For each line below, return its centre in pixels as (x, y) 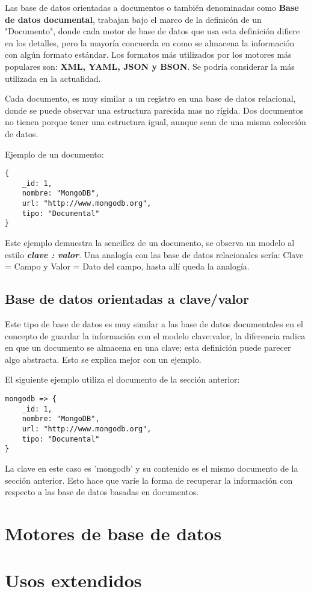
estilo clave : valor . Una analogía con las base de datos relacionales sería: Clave (154, 254)
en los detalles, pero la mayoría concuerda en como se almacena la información (150, 42)
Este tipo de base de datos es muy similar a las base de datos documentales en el (154, 324)
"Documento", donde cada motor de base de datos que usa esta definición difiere (152, 31)
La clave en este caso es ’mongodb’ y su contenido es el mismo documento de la (152, 468)
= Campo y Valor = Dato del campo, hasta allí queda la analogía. (127, 266)
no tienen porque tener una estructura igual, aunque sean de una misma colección (155, 122)
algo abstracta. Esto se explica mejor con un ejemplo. (103, 359)
